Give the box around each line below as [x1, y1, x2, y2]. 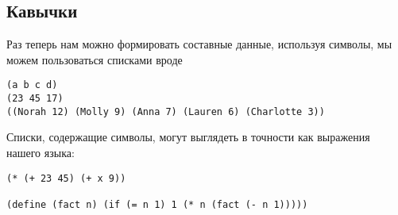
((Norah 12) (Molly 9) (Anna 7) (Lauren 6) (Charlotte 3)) [6, 106, 325, 117]
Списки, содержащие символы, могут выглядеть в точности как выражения [6, 129, 370, 145]
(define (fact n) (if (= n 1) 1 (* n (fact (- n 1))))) [6, 198, 308, 210]
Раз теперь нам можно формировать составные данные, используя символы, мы [6, 36, 392, 52]
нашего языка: [6, 144, 75, 160]
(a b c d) [6, 79, 58, 91]
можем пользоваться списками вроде [6, 51, 183, 67]
